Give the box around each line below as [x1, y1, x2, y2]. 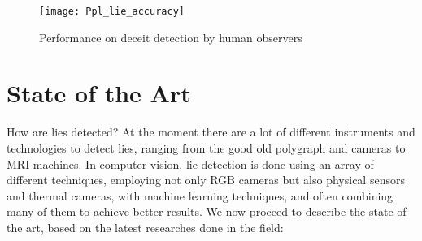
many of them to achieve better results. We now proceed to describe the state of [7, 203, 407, 220]
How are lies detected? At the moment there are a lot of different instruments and [7, 123, 415, 140]
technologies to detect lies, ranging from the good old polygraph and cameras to [7, 139, 406, 156]
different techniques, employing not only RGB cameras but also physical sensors [7, 171, 405, 188]
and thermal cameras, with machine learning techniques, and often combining [7, 187, 394, 204]
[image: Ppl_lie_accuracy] [39, 6, 185, 17]
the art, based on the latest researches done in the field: [7, 218, 284, 235]
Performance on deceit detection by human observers [39, 28, 302, 45]
